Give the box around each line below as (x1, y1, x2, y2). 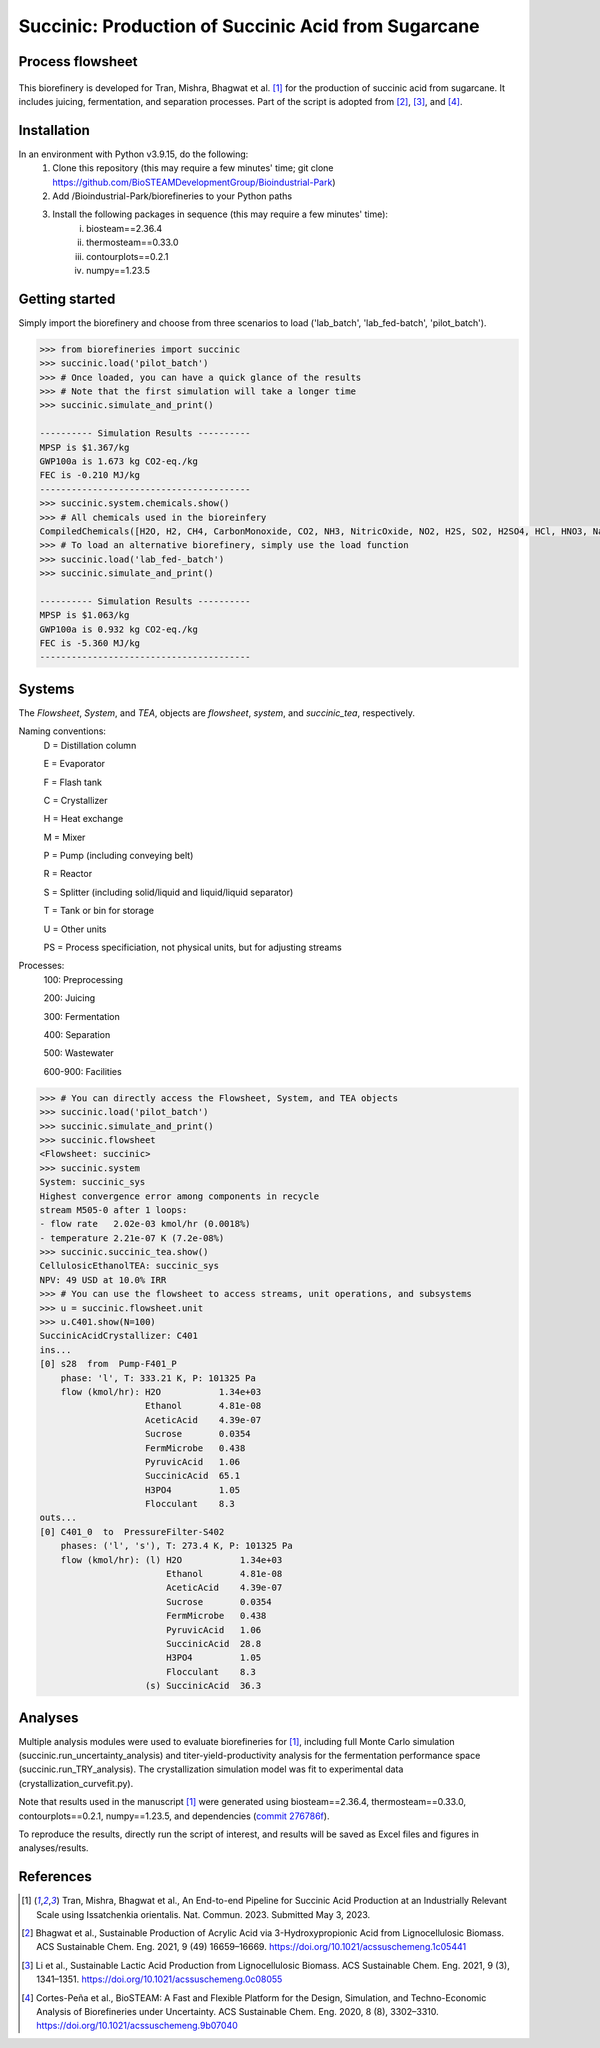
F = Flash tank (43, 776, 102, 788)
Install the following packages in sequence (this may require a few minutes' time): (52, 208, 389, 220)
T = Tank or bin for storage (43, 905, 155, 917)
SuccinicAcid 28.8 (165, 1638, 262, 1649)
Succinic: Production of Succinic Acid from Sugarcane (18, 15, 480, 37)
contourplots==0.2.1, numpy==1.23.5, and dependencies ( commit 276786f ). (18, 1810, 330, 1822)
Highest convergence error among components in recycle (39, 1190, 320, 1202)
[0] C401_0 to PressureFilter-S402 (39, 1526, 225, 1537)
